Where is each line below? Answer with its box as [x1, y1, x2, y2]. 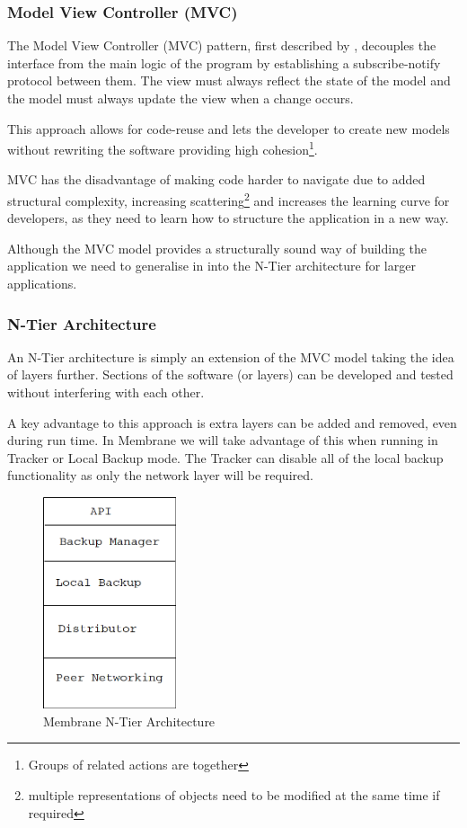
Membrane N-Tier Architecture [43, 711, 216, 730]
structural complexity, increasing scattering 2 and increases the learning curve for [7, 189, 450, 209]
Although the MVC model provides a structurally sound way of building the [7, 238, 427, 257]
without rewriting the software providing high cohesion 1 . [7, 138, 318, 158]
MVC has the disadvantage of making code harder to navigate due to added [7, 170, 426, 189]
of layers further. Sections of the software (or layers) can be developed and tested [7, 365, 454, 384]
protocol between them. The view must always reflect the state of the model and [7, 71, 451, 90]
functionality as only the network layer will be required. [7, 466, 313, 485]
